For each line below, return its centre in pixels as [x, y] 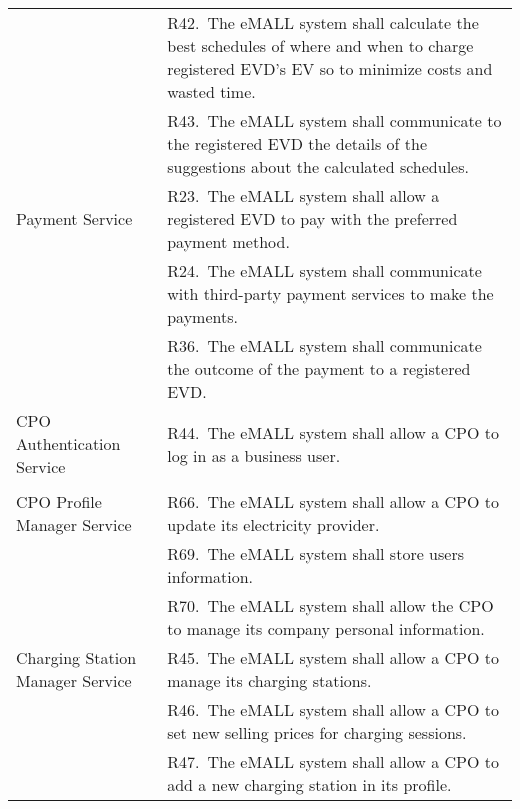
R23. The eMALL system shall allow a [303, 195]
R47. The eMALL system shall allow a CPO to [333, 761]
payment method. [228, 241]
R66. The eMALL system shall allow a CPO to [333, 501]
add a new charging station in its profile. [309, 784]
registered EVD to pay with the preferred [312, 218]
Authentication [68, 443]
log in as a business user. [254, 455]
